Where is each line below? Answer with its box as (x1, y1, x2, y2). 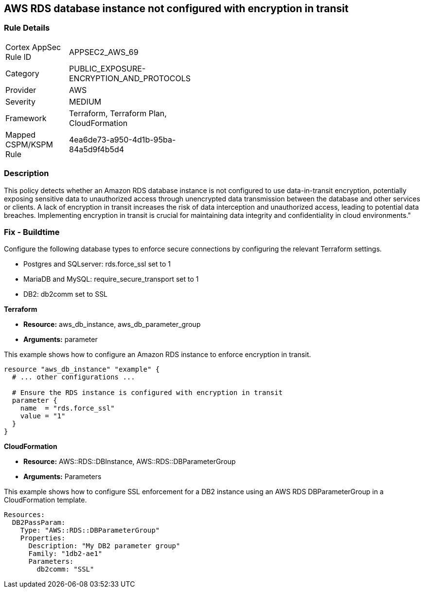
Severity (5, 96, 35, 107)
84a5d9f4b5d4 (69, 144, 124, 154)
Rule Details (4, 23, 50, 33)
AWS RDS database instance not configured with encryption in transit (4, 2, 349, 15)
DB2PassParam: (12, 519, 66, 527)
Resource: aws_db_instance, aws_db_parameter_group (23, 320, 201, 329)
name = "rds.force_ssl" (20, 404, 115, 413)
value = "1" (20, 412, 66, 420)
